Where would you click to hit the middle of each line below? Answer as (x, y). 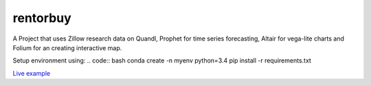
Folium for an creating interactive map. (67, 47)
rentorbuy (42, 18)
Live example (32, 73)
